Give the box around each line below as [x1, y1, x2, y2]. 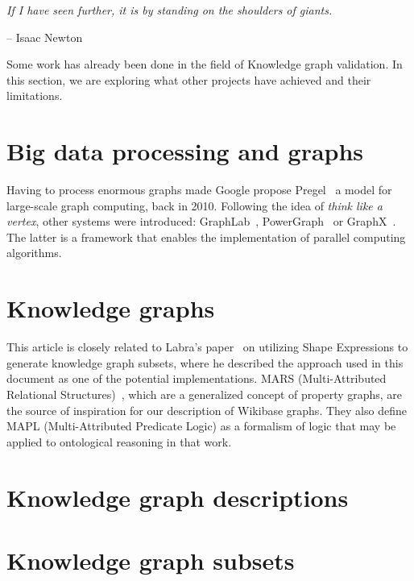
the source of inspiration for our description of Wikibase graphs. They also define [6, 401, 407, 418]
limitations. [6, 87, 63, 104]
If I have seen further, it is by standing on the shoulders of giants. [6, 2, 333, 18]
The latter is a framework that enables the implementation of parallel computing [6, 228, 406, 245]
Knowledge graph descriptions [6, 480, 349, 513]
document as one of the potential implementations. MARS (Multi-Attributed [6, 370, 387, 387]
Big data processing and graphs [6, 135, 364, 168]
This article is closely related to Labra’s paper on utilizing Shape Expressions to [6, 338, 408, 355]
